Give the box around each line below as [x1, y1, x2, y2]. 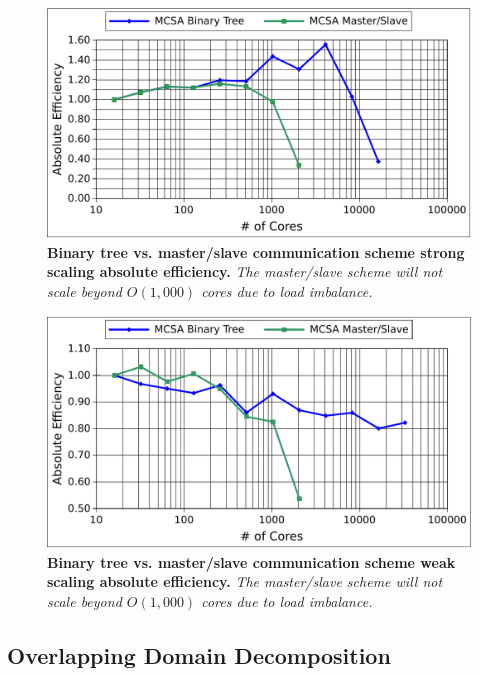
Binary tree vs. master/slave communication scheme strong [47, 241, 465, 262]
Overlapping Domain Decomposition [7, 640, 391, 671]
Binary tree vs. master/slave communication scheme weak [47, 551, 456, 572]
